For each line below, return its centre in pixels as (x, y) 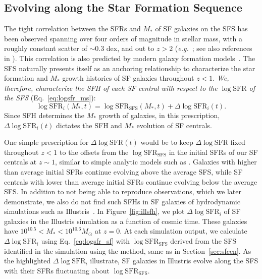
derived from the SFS (203, 241)
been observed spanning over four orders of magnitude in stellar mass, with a (123, 38)
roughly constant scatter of (46, 48)
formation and (26, 78)
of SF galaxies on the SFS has (201, 29)
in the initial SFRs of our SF (213, 152)
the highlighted (28, 261)
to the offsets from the (94, 152)
